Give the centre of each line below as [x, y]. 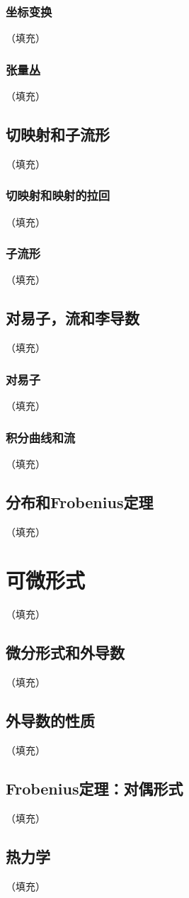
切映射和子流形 [58, 134]
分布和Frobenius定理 [80, 501]
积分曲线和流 [41, 437]
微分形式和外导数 [65, 652]
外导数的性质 [50, 720]
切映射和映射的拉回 [58, 195]
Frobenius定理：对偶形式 [94, 788]
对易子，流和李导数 [73, 318]
